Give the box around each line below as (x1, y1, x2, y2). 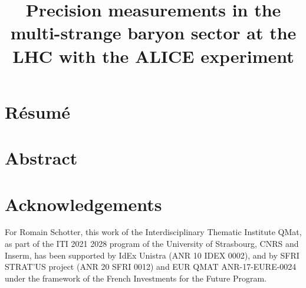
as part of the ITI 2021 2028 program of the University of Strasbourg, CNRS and (5, 237, 299, 250)
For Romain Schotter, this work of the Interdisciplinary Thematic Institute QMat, (5, 226, 302, 238)
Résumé (5, 99, 71, 123)
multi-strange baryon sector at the (10, 21, 297, 45)
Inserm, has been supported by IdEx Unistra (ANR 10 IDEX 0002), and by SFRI (5, 249, 300, 261)
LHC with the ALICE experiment (12, 43, 294, 68)
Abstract (5, 146, 78, 170)
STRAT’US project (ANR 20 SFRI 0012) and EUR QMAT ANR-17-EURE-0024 (5, 260, 297, 273)
